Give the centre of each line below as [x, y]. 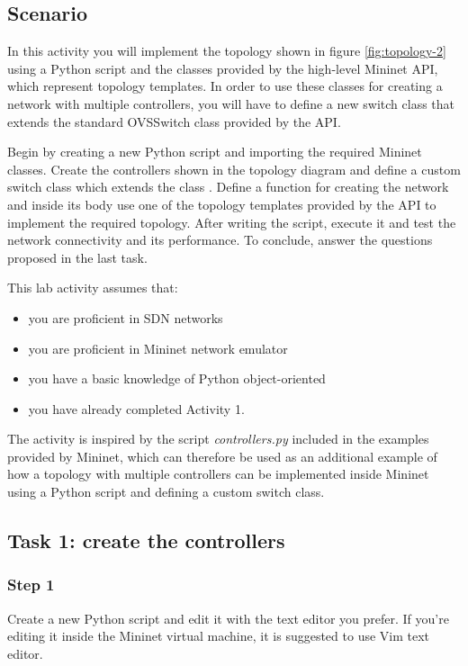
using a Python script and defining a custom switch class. [166, 492]
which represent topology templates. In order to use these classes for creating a [225, 86]
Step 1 [31, 585]
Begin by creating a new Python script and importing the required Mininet [215, 152]
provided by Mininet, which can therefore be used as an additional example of [222, 456]
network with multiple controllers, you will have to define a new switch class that [231, 103]
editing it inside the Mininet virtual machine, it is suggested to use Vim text [219, 636]
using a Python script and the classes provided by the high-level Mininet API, [223, 68]
